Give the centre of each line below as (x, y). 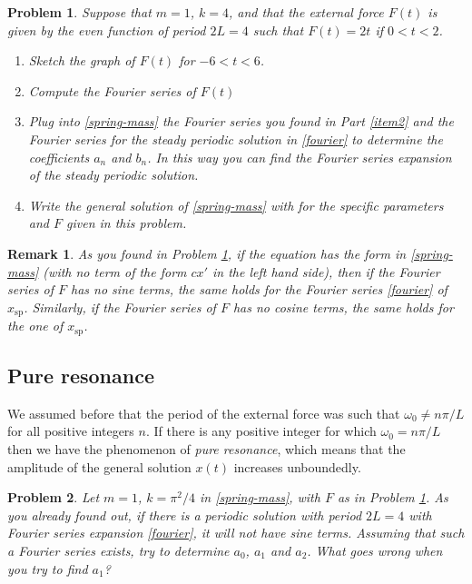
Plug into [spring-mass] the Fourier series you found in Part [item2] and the (241, 121)
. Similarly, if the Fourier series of (120, 307)
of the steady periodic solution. (113, 175)
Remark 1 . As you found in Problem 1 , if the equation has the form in (207, 253)
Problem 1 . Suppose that (79, 12)
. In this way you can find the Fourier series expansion (300, 157)
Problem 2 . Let (54, 497)
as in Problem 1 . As (393, 497)
